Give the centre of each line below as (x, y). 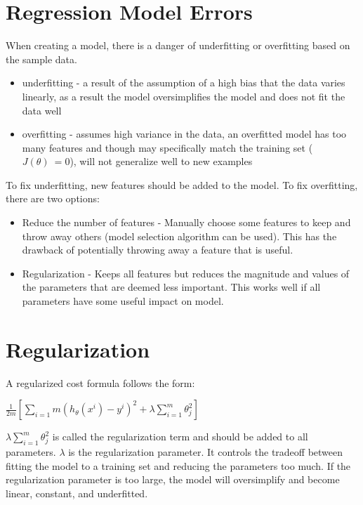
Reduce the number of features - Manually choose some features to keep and (186, 222)
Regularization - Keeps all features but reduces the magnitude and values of (186, 273)
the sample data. (41, 59)
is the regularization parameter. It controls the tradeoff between (206, 452)
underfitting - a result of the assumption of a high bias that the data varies (184, 83)
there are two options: (53, 198)
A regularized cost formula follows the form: (100, 382)
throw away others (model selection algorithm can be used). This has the (179, 236)
